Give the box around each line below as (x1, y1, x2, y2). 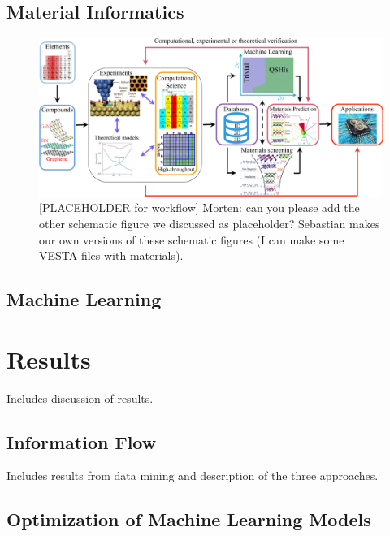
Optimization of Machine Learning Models (6, 507, 371, 532)
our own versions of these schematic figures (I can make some (39, 231, 344, 248)
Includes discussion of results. (6, 389, 154, 406)
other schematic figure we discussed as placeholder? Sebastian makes (39, 215, 380, 231)
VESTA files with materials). (39, 247, 184, 264)
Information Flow (6, 429, 157, 454)
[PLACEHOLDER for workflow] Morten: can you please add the (39, 199, 360, 216)
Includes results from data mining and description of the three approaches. (6, 467, 379, 484)
